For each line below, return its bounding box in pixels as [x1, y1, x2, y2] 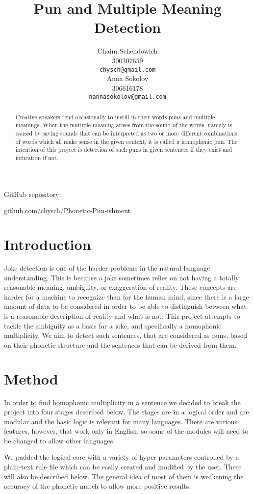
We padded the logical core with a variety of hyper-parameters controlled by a [4, 452, 239, 462]
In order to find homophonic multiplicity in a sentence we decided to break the [4, 397, 241, 407]
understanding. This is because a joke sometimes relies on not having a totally [4, 272, 239, 282]
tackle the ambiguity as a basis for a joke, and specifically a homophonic [4, 320, 222, 330]
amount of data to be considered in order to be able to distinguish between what [4, 301, 247, 311]
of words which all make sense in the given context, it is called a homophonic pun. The [15, 137, 238, 145]
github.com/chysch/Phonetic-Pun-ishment [4, 205, 131, 216]
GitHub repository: [4, 189, 61, 199]
